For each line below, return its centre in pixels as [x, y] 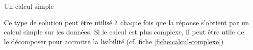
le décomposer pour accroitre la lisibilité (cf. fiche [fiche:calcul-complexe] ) [114, 41]
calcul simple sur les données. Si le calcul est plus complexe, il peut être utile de [124, 32]
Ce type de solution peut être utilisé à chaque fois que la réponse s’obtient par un [126, 22]
